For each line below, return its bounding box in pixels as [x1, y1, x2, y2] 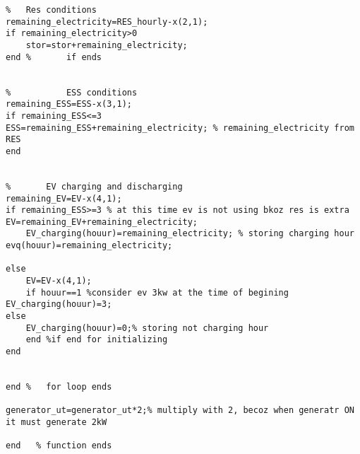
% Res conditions [6, 5, 97, 15]
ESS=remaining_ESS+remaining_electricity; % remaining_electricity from [6, 122, 354, 133]
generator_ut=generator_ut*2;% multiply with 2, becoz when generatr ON [6, 405, 354, 416]
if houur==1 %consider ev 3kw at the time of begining [25, 287, 289, 298]
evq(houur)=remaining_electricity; [6, 240, 173, 251]
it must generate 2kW [6, 417, 107, 427]
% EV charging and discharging [6, 181, 183, 192]
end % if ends [6, 52, 102, 62]
